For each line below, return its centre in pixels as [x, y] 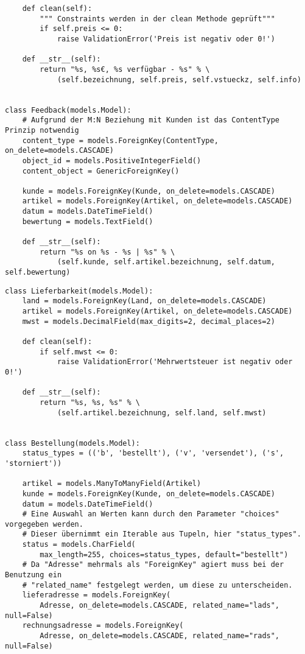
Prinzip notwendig [42, 130]
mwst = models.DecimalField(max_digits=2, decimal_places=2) [149, 321]
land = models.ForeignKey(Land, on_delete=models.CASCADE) [144, 301]
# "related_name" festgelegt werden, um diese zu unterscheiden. [157, 585]
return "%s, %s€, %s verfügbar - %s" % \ [125, 69]
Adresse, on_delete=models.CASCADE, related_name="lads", [160, 606]
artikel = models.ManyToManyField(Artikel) [112, 484]
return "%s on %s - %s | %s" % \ [107, 252]
